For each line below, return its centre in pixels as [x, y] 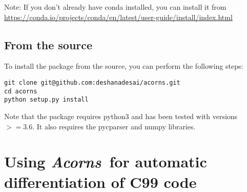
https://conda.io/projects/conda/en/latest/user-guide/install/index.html [118, 17]
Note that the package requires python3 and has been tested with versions [121, 116]
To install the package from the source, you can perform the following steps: [124, 66]
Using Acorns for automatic [106, 162]
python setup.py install [46, 100]
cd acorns [21, 91]
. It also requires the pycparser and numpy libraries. [114, 126]
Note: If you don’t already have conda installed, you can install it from [115, 7]
